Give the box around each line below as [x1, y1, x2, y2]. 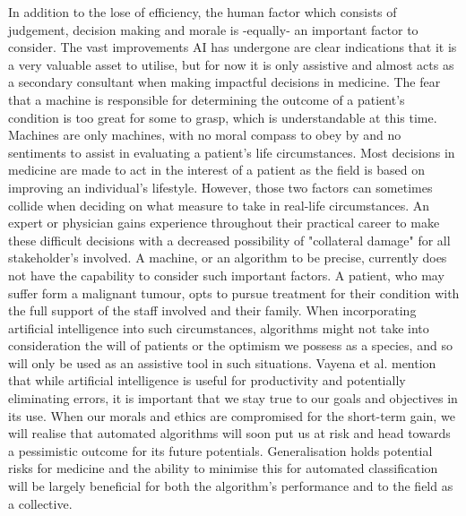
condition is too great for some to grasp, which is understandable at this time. [8, 107, 437, 126]
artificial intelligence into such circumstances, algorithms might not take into [8, 318, 429, 337]
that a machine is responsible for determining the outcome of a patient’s [8, 90, 405, 108]
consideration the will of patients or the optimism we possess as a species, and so [8, 336, 453, 355]
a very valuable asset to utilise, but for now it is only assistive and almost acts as [8, 55, 454, 73]
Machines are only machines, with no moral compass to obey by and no [8, 125, 401, 144]
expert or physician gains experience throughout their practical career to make [8, 213, 440, 232]
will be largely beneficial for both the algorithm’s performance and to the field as [8, 477, 453, 495]
